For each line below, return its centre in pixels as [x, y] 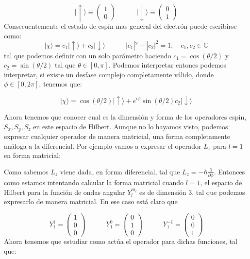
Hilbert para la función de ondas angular [65, 192]
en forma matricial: [33, 155]
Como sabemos [26, 171]
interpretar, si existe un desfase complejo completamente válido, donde [109, 74]
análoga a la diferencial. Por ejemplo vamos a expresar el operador [103, 146]
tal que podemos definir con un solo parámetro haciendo [88, 55]
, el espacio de [221, 182]
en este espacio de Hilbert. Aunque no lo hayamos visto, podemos [131, 126]
